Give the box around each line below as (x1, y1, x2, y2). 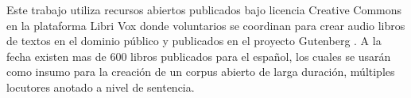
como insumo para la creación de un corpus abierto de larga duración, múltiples (6, 63, 395, 80)
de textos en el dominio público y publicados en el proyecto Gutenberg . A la (6, 32, 382, 49)
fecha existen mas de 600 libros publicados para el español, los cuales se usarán (6, 47, 391, 64)
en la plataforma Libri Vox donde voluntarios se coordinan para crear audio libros (6, 17, 405, 33)
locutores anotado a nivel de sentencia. (6, 78, 195, 95)
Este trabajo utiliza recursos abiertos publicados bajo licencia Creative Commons (6, 2, 402, 17)
